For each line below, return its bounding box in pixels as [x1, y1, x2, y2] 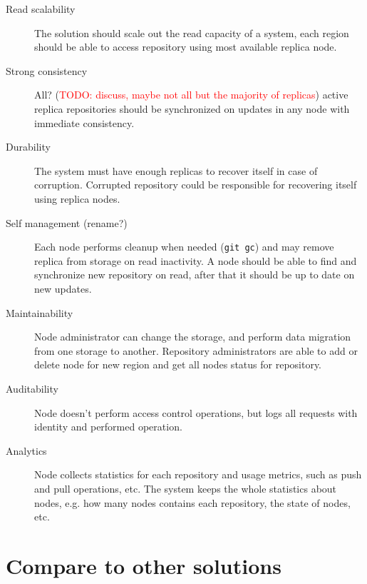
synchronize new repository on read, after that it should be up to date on [34, 267, 355, 282]
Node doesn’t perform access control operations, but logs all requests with [34, 405, 358, 420]
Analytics [6, 443, 47, 458]
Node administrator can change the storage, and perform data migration [34, 329, 351, 344]
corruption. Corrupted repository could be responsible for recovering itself [34, 177, 357, 192]
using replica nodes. [34, 191, 120, 206]
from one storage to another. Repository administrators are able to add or [34, 343, 358, 358]
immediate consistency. [34, 115, 135, 130]
